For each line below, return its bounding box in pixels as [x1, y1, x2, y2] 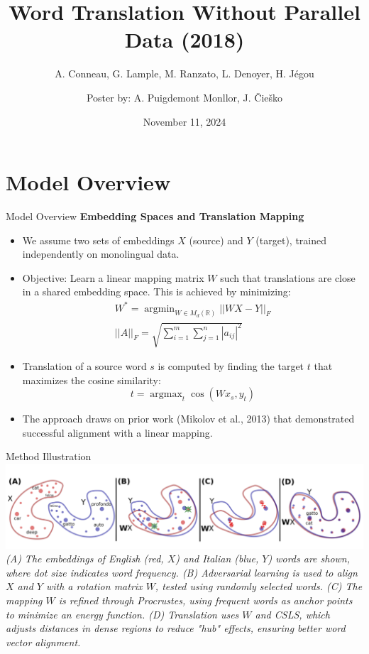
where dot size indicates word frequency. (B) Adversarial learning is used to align [6, 565, 358, 579]
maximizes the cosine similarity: [22, 372, 161, 387]
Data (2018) [124, 25, 245, 54]
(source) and [189, 232, 243, 247]
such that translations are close [220, 270, 356, 285]
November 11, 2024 [143, 114, 226, 129]
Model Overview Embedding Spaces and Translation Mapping [6, 209, 304, 224]
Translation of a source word [22, 358, 147, 373]
